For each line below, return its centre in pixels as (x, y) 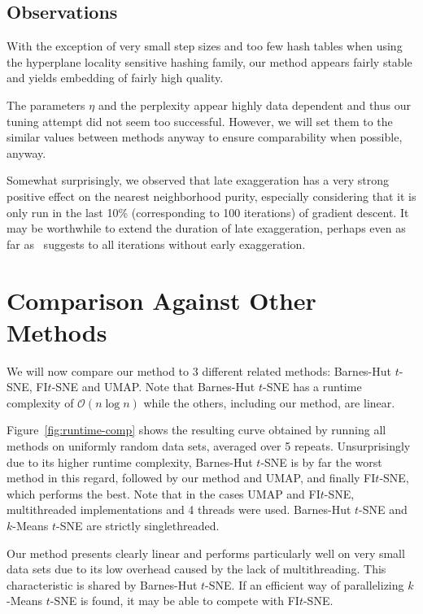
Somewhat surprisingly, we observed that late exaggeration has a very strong (198, 180)
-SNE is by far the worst (321, 462)
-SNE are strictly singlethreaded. (138, 525)
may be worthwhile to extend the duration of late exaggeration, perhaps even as (206, 228)
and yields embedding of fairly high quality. (115, 78)
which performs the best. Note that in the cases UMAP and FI (164, 493)
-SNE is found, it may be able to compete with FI (174, 601)
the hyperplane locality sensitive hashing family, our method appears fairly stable (209, 61)
